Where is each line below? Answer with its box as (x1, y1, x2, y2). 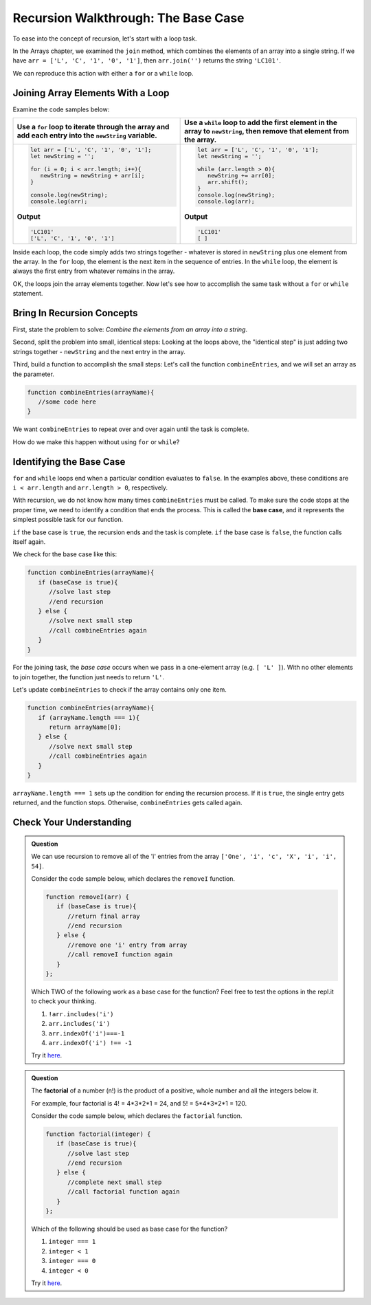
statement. (12, 289, 43, 298)
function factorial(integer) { (45, 1130, 151, 1138)
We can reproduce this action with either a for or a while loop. (12, 69, 194, 77)
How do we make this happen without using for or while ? (12, 437, 180, 446)
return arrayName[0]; (49, 723, 122, 732)
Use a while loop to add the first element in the (184, 118, 338, 127)
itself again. (12, 538, 46, 546)
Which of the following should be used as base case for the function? (31, 1225, 228, 1233)
